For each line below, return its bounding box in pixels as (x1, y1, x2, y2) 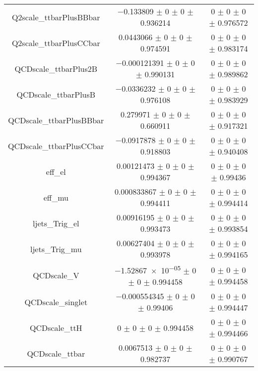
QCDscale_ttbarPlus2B (14, 62, 98, 74)
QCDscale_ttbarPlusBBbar (8, 114, 104, 126)
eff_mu (43, 191, 68, 203)
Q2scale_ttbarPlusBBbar (12, 11, 100, 23)
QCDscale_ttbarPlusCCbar (8, 140, 104, 152)
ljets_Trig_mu (30, 243, 82, 255)
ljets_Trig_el (33, 217, 79, 229)
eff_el (46, 165, 66, 177)
